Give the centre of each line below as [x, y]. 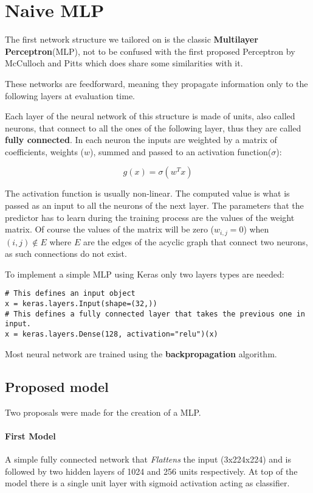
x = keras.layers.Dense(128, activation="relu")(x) [112, 334]
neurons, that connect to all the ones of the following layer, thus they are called [153, 128]
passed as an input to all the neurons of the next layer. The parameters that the [154, 205]
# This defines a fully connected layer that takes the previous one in [155, 314]
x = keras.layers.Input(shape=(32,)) [81, 304]
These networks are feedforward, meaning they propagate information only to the [156, 83]
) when [256, 229]
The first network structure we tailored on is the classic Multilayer [132, 39]
